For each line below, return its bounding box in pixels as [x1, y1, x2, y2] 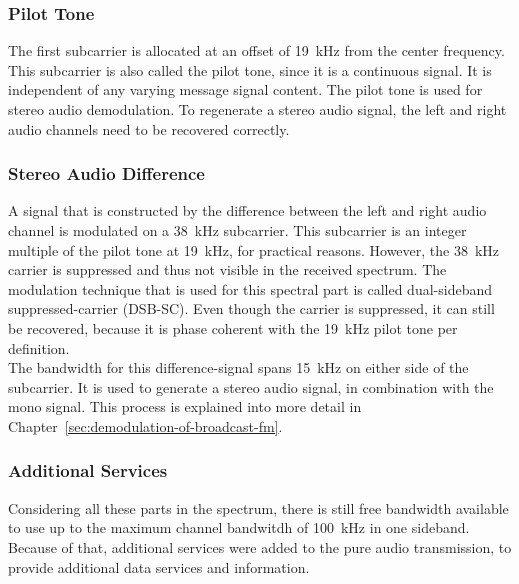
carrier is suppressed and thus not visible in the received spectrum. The [8, 259, 447, 280]
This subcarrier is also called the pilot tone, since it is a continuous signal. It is [8, 59, 492, 80]
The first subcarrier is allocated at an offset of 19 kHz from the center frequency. [8, 40, 505, 61]
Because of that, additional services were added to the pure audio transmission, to [8, 536, 512, 557]
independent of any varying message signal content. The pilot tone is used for [8, 79, 483, 100]
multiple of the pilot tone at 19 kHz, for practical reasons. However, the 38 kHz [8, 239, 500, 260]
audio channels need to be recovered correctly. [8, 118, 290, 139]
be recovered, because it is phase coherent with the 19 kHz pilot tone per [8, 317, 458, 338]
